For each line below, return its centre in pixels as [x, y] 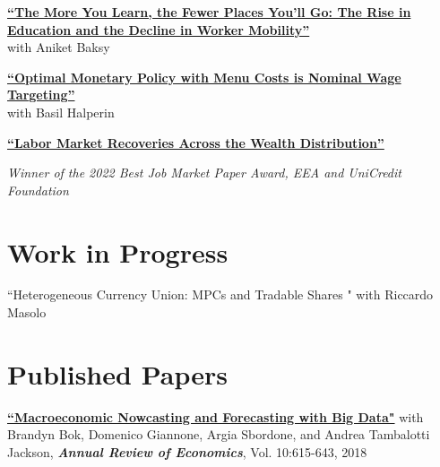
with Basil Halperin [61, 112]
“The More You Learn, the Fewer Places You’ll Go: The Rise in [209, 12]
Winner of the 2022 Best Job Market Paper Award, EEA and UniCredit [204, 173]
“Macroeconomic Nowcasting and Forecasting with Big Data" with [216, 416]
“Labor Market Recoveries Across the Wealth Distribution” [196, 142]
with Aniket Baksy [59, 47]
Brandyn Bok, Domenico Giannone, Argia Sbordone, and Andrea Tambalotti [219, 434]
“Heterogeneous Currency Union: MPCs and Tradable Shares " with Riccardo [220, 294]
